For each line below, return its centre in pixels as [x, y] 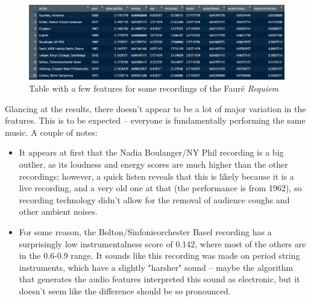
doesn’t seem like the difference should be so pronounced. [125, 290]
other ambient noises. [58, 211]
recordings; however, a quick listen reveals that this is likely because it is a [156, 176]
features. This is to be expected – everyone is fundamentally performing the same [155, 120]
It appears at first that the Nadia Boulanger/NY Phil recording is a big [151, 152]
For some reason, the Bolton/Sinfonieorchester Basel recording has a [145, 231]
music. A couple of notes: [51, 132]
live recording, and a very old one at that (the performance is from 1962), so [160, 188]
